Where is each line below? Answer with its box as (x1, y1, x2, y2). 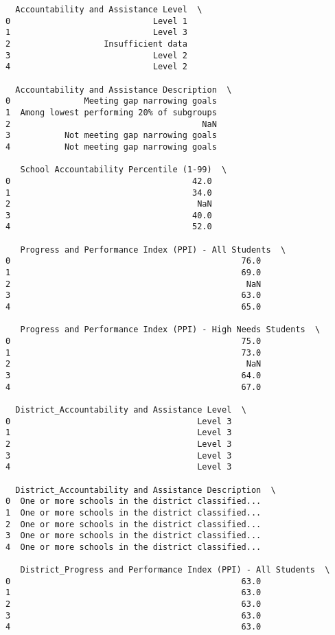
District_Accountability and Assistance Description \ (15, 485, 276, 495)
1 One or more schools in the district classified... (5, 507, 262, 518)
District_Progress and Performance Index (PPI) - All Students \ (20, 565, 330, 575)
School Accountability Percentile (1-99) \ (20, 165, 227, 175)
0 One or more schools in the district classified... (5, 496, 262, 507)
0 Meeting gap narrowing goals (5, 96, 217, 106)
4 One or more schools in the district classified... (5, 542, 262, 552)
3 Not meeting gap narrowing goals (5, 130, 217, 141)
